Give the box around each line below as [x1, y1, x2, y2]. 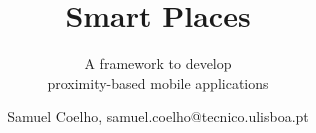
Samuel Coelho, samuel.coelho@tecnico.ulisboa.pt [7, 106, 309, 127]
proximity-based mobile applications [47, 72, 269, 93]
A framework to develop [84, 53, 232, 74]
